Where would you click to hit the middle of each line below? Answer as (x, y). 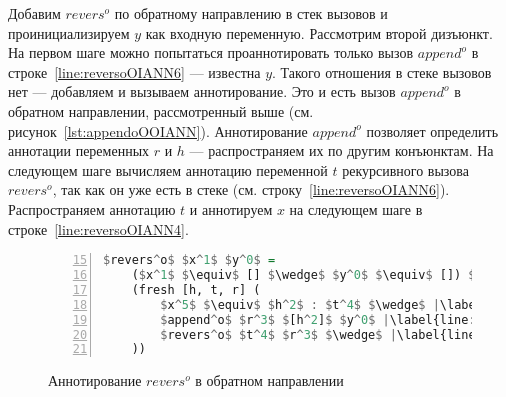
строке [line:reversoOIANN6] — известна (134, 71)
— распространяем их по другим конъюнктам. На (341, 150)
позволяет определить (432, 130)
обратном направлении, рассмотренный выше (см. (161, 110)
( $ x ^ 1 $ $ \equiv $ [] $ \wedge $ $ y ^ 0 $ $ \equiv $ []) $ (303, 275)
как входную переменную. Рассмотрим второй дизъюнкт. (319, 32)
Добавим (34, 13)
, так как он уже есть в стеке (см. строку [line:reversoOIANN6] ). (251, 189)
